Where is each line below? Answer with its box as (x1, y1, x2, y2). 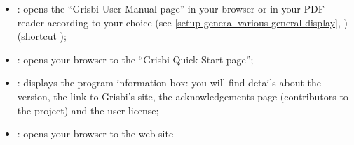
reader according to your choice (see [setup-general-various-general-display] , (17, 15, 341, 29)
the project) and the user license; (17, 102, 159, 117)
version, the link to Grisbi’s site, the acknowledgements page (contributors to (17, 89, 348, 103)
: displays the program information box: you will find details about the (17, 75, 322, 90)
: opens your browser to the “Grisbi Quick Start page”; (17, 52, 254, 66)
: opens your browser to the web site (17, 126, 174, 141)
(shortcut (17, 29, 57, 43)
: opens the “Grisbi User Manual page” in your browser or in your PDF (17, 1, 325, 15)
